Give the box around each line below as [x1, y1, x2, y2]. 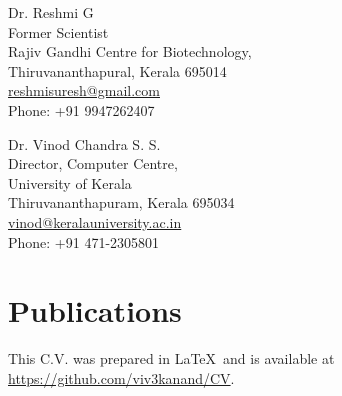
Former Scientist [8, 21, 109, 42]
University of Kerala [8, 172, 132, 193]
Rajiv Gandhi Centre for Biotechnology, [8, 41, 252, 62]
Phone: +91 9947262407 [8, 99, 155, 120]
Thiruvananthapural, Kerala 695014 [8, 60, 227, 81]
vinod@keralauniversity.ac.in [8, 211, 182, 232]
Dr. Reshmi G [8, 2, 94, 22]
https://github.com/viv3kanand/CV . [8, 367, 235, 388]
